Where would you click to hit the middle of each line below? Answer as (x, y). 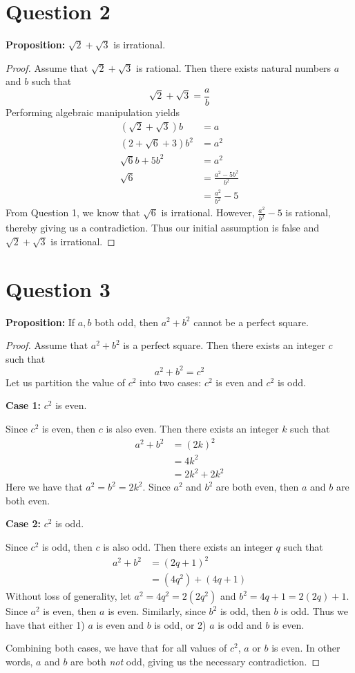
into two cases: (171, 382)
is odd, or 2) (180, 624)
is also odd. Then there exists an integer (188, 547)
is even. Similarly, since (157, 611)
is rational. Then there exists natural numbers (234, 67)
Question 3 (58, 288)
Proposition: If (40, 322)
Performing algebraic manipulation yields (93, 112)
